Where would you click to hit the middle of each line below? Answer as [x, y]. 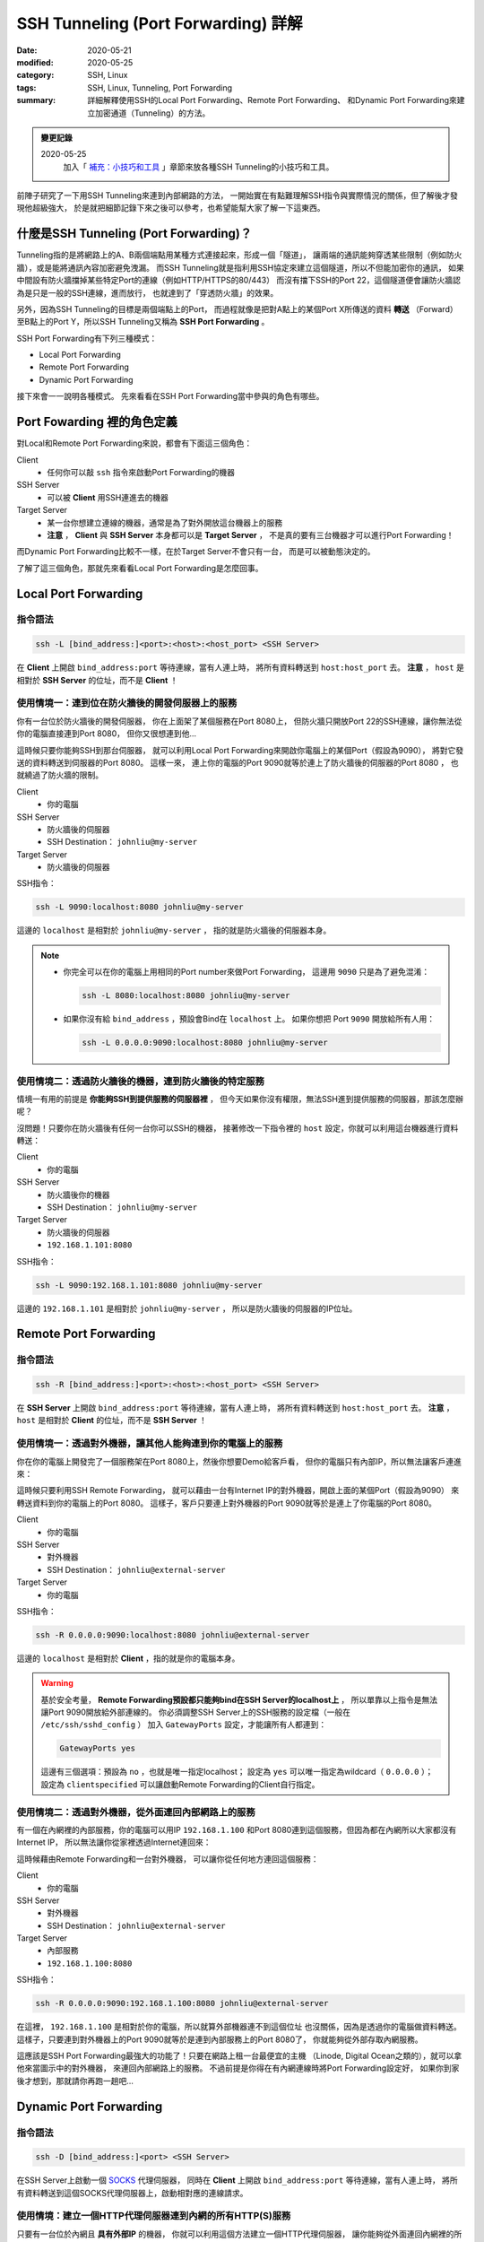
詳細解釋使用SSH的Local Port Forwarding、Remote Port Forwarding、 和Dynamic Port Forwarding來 [272, 100]
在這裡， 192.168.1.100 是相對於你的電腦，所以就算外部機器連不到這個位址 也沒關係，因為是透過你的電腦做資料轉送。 [239, 2027]
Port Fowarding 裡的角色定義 [97, 422]
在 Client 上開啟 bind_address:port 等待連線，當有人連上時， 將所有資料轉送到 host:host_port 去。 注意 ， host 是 [241, 667]
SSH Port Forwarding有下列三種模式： [87, 338]
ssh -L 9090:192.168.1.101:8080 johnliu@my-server [149, 1285]
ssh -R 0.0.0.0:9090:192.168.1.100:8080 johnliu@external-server [182, 2003]
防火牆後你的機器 [78, 1195]
